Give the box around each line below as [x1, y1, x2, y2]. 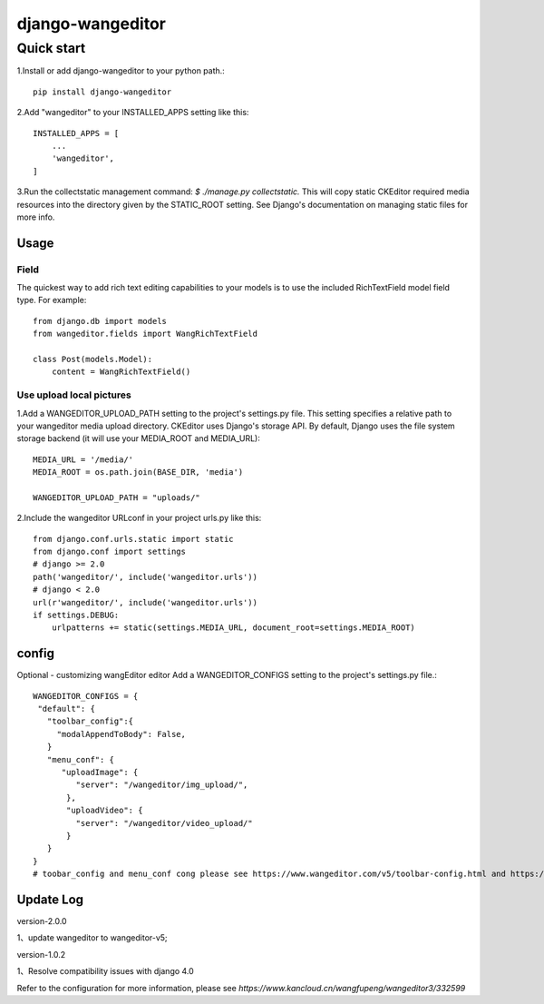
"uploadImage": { [61, 767, 139, 778]
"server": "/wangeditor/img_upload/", [75, 780, 248, 790]
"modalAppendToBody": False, [56, 729, 186, 739]
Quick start [16, 40, 86, 56]
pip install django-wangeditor [33, 86, 172, 97]
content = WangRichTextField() [51, 367, 191, 377]
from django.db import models [33, 316, 168, 326]
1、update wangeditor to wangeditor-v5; [16, 932, 168, 943]
